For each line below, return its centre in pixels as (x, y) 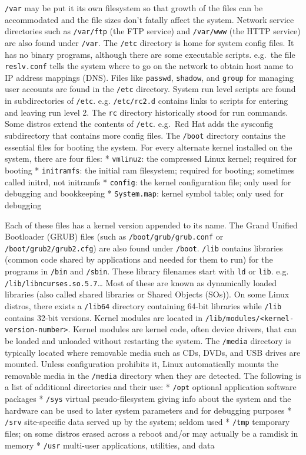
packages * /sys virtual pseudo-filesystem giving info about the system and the (148, 399)
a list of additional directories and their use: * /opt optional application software (151, 387)
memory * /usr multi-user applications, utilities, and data (110, 445)
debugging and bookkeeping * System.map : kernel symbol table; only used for (144, 193)
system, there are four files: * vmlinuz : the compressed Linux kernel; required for (151, 158)
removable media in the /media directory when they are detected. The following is (153, 375)
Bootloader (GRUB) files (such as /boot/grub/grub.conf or (114, 236)
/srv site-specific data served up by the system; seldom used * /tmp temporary (147, 422)
